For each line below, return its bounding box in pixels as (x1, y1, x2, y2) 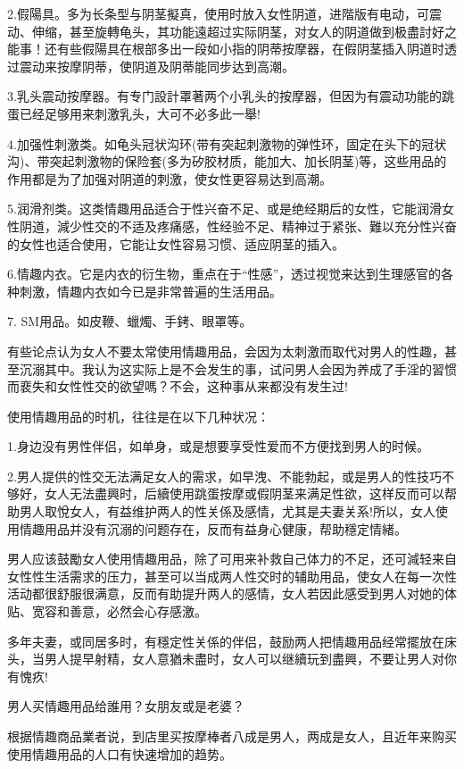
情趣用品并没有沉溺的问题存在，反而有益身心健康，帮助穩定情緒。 (19, 519, 407, 538)
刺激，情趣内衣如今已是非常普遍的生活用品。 (19, 281, 282, 300)
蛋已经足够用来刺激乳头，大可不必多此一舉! (7, 104, 261, 122)
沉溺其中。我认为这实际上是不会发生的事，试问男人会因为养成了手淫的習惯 (19, 359, 457, 378)
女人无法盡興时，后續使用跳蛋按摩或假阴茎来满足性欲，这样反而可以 (44, 484, 444, 503)
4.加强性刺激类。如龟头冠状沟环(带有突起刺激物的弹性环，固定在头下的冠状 (7, 134, 447, 153)
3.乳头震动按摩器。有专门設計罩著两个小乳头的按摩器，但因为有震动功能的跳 (7, 87, 454, 105)
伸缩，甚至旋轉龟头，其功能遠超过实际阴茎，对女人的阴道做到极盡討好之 (31, 21, 457, 40)
